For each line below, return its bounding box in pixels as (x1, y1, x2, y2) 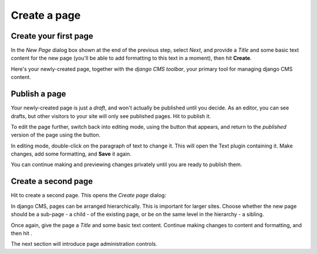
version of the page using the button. (11, 132, 101, 139)
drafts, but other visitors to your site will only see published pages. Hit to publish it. (11, 112, 211, 119)
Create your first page (11, 31, 93, 41)
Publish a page (11, 89, 66, 99)
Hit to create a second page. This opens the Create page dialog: (11, 192, 167, 199)
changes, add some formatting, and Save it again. (11, 150, 131, 157)
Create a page (11, 9, 81, 22)
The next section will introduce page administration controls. (11, 241, 158, 248)
